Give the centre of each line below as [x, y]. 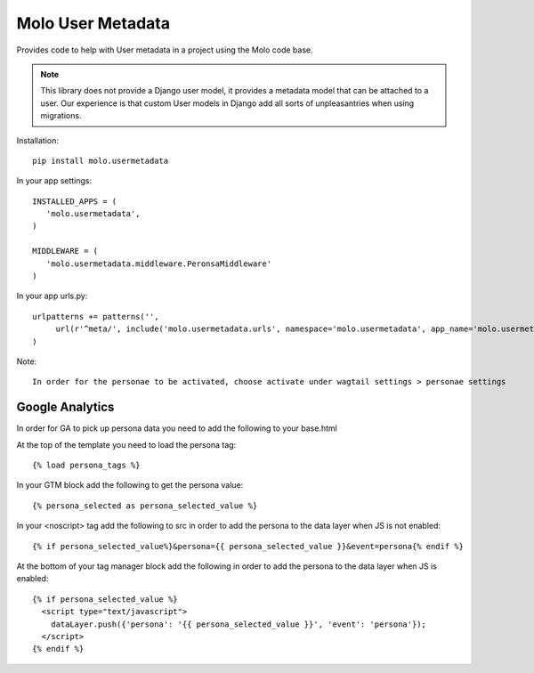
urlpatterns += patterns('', [96, 316]
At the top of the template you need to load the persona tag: [126, 444]
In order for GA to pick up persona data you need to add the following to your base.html [177, 428]
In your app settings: [54, 181]
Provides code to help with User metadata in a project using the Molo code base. [165, 50]
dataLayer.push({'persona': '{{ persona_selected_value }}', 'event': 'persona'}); [239, 624]
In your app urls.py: [52, 296]
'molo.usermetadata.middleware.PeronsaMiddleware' [158, 264]
